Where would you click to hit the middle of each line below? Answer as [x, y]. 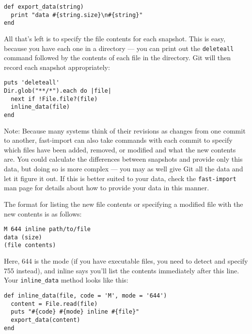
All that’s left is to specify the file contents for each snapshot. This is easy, [115, 38]
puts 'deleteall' [32, 83]
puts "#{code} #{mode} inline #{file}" [75, 312]
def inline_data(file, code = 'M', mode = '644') [86, 295]
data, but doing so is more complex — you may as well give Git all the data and [124, 169]
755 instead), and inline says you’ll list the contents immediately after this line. [122, 270]
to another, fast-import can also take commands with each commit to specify [118, 140]
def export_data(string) [44, 7]
